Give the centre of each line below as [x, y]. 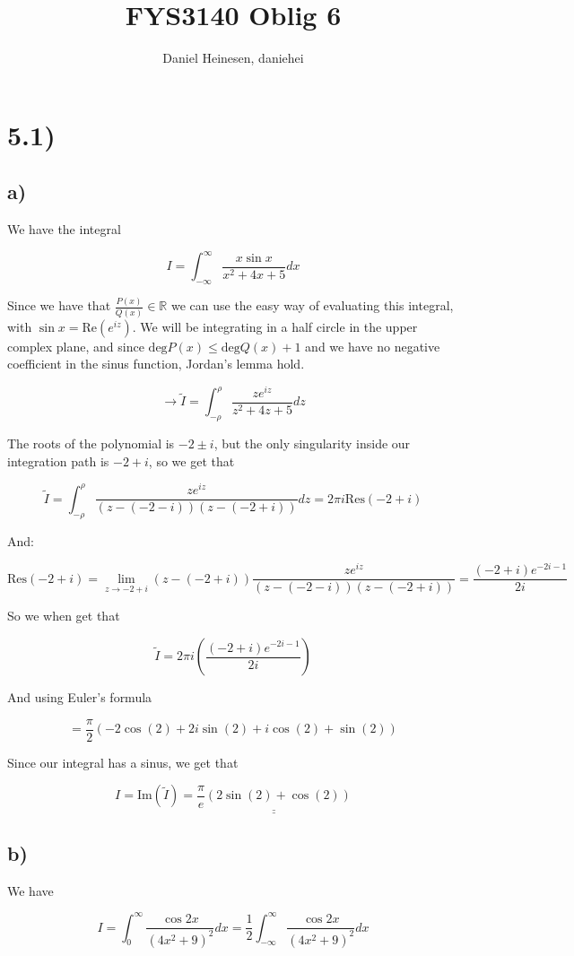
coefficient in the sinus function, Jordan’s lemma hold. [156, 364]
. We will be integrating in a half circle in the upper [275, 326]
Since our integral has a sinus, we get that [123, 762]
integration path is [58, 461]
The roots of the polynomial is [91, 443]
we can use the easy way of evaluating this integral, [312, 305]
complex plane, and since [76, 346]
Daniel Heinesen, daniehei [233, 58]
